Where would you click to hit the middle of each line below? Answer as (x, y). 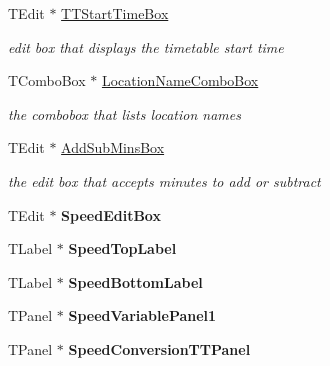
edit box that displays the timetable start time (146, 46)
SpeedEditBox (111, 214)
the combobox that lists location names (124, 113)
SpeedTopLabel (122, 248)
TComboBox (47, 80)
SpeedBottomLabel (135, 281)
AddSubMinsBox (113, 147)
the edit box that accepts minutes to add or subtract (164, 180)
